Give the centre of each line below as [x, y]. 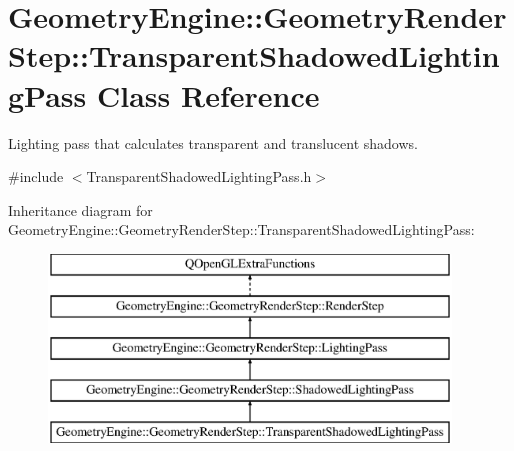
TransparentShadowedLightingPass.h [199, 176]
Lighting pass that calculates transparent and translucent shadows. [213, 142]
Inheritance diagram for [80, 209]
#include [36, 176]
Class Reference [208, 94]
